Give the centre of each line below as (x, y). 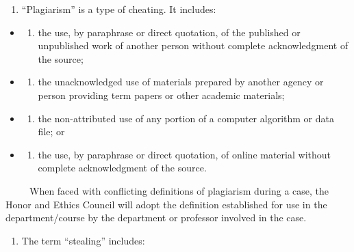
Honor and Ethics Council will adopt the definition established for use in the (166, 204)
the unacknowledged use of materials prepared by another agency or (181, 82)
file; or (51, 131)
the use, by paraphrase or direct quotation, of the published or (169, 32)
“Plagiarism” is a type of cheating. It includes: (119, 9)
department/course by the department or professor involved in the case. (156, 218)
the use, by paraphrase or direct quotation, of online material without (184, 154)
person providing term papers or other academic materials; (161, 95)
